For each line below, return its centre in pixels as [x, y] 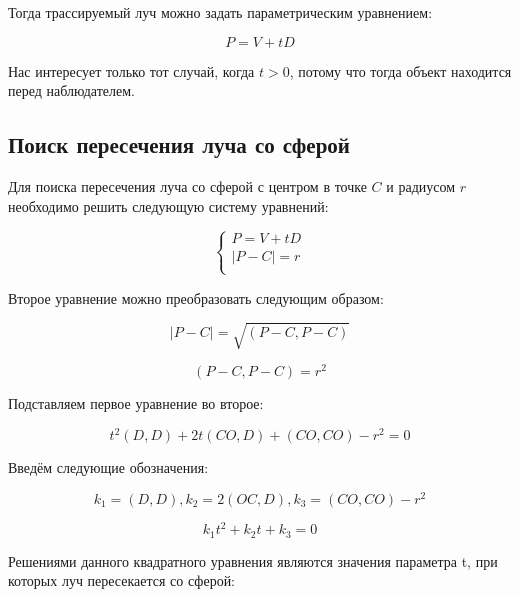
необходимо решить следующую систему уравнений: [168, 205]
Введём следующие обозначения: [108, 467]
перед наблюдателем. [71, 90]
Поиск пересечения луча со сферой [179, 144]
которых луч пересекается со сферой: [122, 580]
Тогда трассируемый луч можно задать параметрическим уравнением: [220, 12]
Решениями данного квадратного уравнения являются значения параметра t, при [253, 560]
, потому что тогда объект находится [400, 70]
